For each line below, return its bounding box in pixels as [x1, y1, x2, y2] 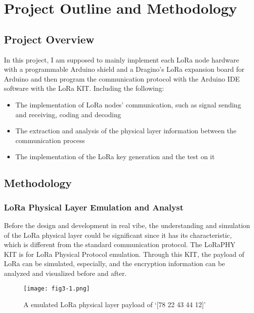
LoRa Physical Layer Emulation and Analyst [4, 201, 184, 213]
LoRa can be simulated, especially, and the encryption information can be [4, 258, 225, 269]
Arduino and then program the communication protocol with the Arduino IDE [4, 73, 240, 83]
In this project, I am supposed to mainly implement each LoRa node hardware [4, 54, 239, 64]
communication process [15, 135, 85, 145]
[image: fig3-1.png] [23, 285, 90, 292]
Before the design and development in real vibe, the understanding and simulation [4, 220, 250, 230]
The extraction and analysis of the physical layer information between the [15, 125, 237, 136]
